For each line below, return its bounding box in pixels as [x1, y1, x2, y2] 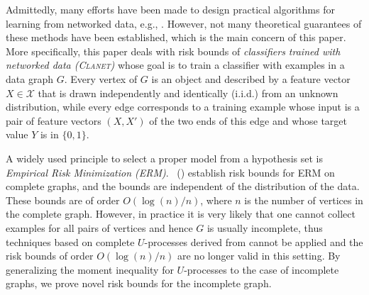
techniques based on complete [6, 234, 135, 249]
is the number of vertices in [244, 192, 363, 207]
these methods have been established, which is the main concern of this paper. [6, 30, 346, 45]
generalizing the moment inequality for [6, 262, 174, 277]
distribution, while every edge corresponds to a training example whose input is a [6, 99, 360, 114]
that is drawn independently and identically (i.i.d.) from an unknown [38, 85, 338, 100]
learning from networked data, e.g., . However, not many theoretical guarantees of [6, 16, 362, 30]
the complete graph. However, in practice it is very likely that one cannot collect [6, 206, 356, 221]
